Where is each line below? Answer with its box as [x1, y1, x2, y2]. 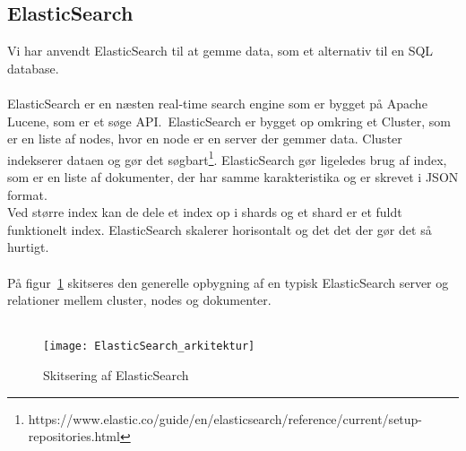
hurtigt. [7, 238, 49, 256]
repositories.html [28, 427, 120, 446]
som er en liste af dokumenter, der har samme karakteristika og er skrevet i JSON [7, 168, 459, 186]
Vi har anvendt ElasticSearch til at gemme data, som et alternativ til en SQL [7, 41, 434, 60]
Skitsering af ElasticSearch [43, 366, 189, 385]
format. [7, 185, 47, 204]
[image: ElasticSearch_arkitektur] [43, 340, 255, 353]
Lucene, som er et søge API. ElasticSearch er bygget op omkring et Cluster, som [7, 111, 451, 130]
